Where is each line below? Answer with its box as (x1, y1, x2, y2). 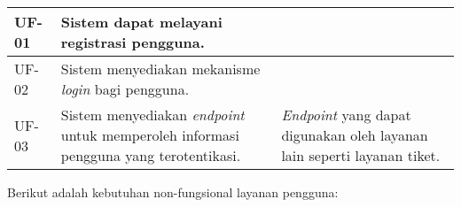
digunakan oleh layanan (281, 125, 428, 145)
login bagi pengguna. (60, 79, 190, 99)
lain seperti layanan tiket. (281, 145, 441, 165)
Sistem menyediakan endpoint (60, 104, 245, 125)
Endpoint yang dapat (281, 104, 411, 125)
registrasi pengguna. (60, 32, 205, 52)
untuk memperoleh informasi (60, 125, 239, 145)
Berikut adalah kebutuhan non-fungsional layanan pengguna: (7, 183, 339, 201)
